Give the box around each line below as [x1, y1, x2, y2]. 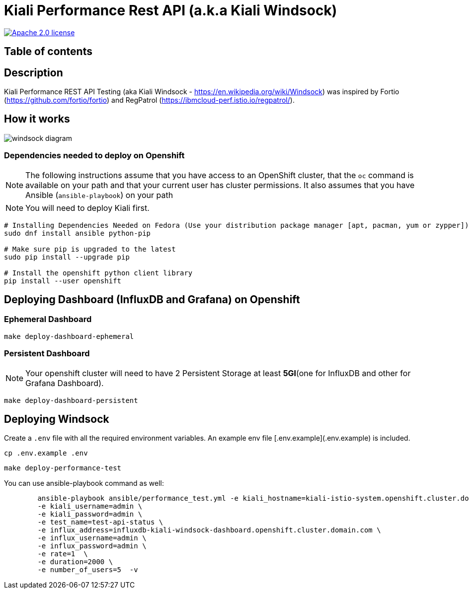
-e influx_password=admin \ [37, 542, 147, 550]
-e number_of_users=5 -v [37, 566, 138, 574]
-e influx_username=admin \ [37, 534, 147, 542]
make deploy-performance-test [4, 464, 122, 472]
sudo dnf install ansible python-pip [4, 229, 151, 237]
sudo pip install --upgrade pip [4, 253, 130, 261]
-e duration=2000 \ [37, 558, 113, 566]
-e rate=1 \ [37, 550, 88, 558]
